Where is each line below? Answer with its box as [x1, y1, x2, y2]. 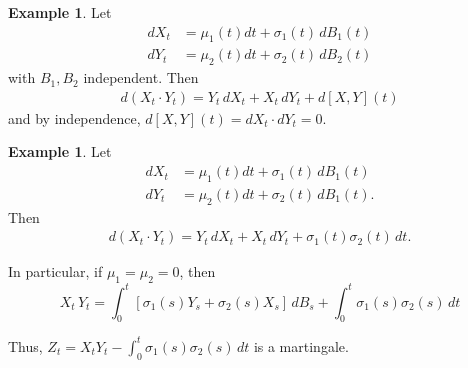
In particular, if [8, 261, 103, 282]
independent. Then [83, 67, 199, 88]
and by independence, [8, 107, 141, 128]
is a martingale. [253, 335, 349, 356]
